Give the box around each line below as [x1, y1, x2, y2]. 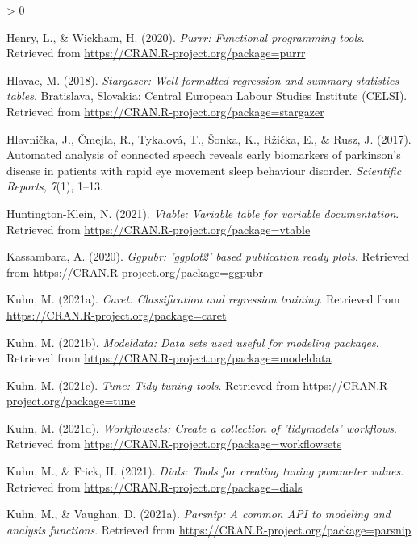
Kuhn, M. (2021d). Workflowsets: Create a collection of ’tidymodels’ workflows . [6, 419, 397, 436]
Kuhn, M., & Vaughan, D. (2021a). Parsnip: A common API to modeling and [6, 505, 391, 522]
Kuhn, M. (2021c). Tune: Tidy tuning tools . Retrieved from [6, 376, 299, 393]
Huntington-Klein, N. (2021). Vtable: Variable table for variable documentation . [6, 204, 399, 221]
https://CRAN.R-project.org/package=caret [6, 306, 227, 323]
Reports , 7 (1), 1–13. [6, 178, 103, 195]
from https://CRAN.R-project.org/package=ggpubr [6, 263, 264, 280]
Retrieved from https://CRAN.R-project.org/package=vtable [6, 220, 311, 237]
